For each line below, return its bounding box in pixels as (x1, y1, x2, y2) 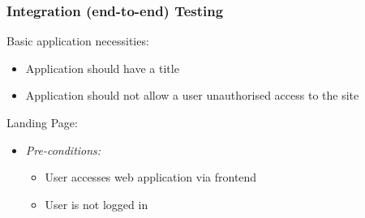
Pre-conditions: (25, 141, 101, 158)
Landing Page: (6, 114, 78, 130)
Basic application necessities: (6, 32, 149, 49)
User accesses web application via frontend (45, 169, 257, 186)
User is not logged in (45, 195, 148, 212)
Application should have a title (25, 59, 179, 76)
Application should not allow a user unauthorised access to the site (25, 87, 359, 104)
